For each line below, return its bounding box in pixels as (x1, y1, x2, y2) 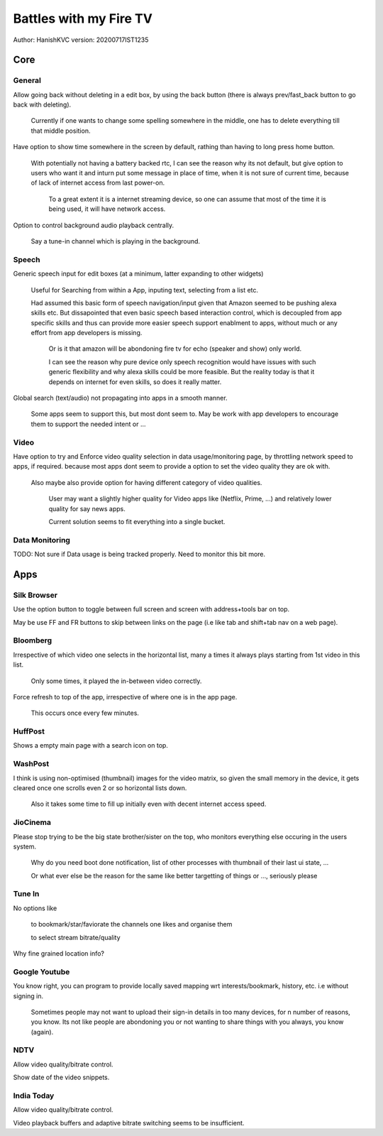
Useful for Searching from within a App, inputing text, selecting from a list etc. (30, 285, 259, 294)
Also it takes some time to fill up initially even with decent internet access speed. (30, 799, 267, 809)
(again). (30, 1027, 54, 1036)
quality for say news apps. (48, 504, 126, 513)
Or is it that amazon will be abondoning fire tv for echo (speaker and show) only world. (48, 344, 302, 353)
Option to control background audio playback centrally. (13, 221, 174, 229)
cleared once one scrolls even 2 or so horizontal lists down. (13, 783, 187, 792)
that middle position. (30, 126, 91, 135)
